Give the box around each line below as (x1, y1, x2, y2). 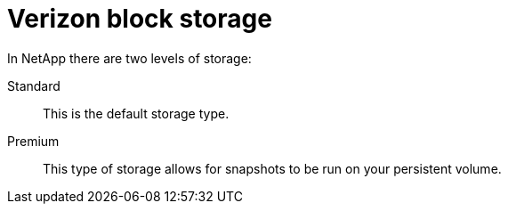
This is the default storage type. (43, 105, 230, 121)
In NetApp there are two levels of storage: (7, 50, 252, 66)
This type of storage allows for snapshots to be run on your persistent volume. (43, 160, 502, 176)
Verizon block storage (7, 4, 272, 34)
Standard (7, 77, 60, 93)
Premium (7, 133, 60, 149)
